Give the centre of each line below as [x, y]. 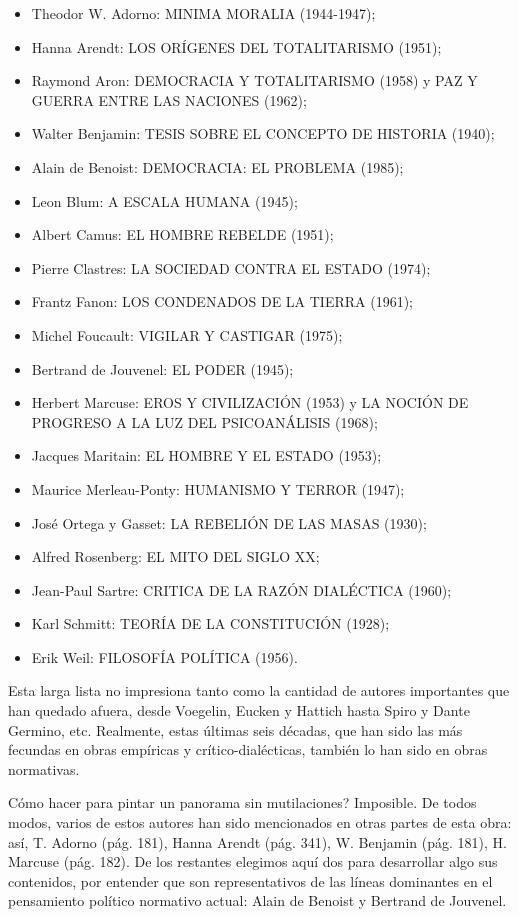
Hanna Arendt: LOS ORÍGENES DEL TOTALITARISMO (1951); [236, 46]
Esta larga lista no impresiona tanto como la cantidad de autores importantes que [259, 690]
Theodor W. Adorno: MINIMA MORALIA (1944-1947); [203, 13]
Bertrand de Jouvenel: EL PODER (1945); [162, 368]
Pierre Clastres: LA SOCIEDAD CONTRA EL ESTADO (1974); [231, 267]
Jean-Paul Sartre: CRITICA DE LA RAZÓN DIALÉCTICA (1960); [241, 589]
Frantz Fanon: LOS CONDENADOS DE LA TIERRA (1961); [222, 301]
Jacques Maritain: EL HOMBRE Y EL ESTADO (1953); [206, 455]
